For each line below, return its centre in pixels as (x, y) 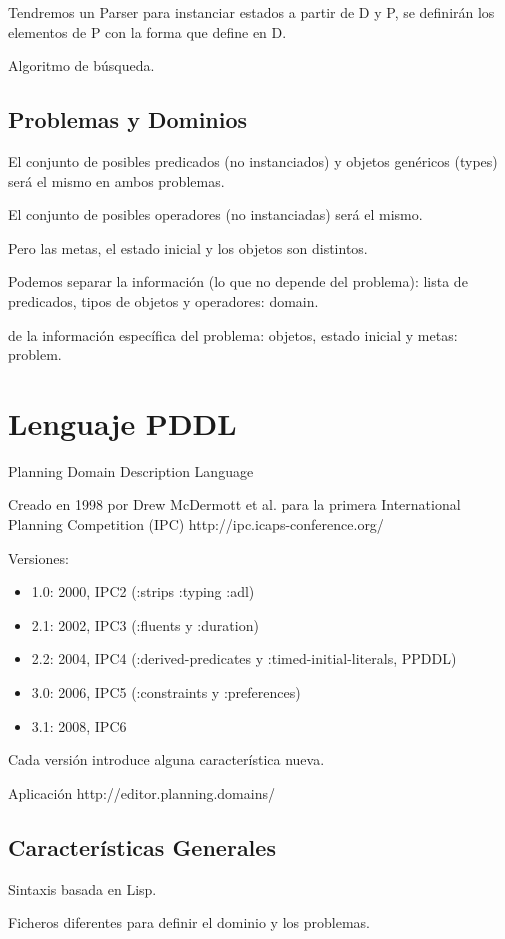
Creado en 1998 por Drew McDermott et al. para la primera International (234, 504)
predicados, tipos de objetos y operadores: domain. (163, 300)
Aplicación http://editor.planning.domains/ (141, 792)
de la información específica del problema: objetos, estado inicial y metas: (233, 334)
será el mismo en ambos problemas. (116, 180)
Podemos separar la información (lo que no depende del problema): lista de (238, 281)
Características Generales (142, 846)
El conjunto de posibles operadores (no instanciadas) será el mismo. (215, 214)
